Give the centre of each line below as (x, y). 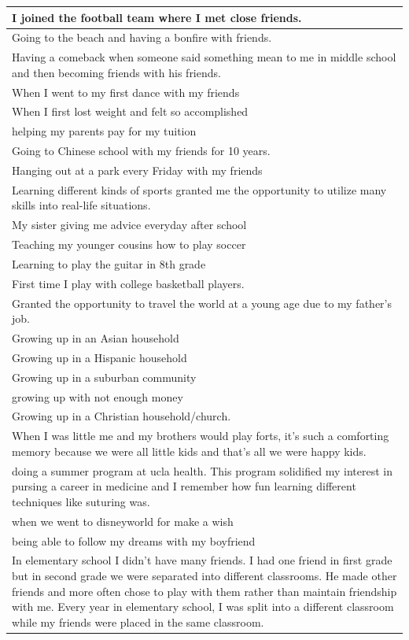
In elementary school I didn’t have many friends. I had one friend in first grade (202, 560)
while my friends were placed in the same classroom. (138, 622)
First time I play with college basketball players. (128, 283)
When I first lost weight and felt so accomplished (130, 111)
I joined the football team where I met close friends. (157, 17)
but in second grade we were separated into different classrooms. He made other (204, 576)
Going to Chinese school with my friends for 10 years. (141, 151)
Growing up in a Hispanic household (99, 357)
